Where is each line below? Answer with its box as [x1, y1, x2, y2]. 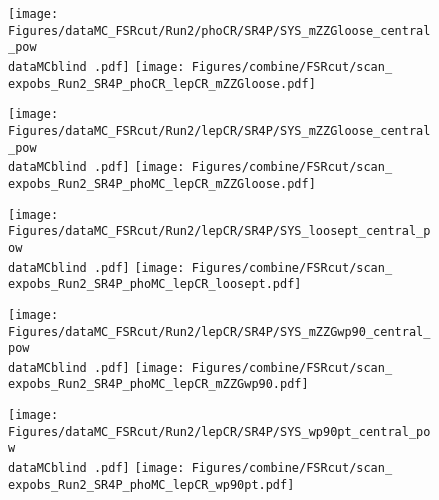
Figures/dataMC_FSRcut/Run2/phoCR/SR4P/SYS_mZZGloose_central [8, 23, 431, 38]
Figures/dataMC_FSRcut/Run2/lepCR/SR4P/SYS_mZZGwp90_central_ [8, 324, 431, 339]
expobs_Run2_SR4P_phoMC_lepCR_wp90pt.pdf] [8, 477, 295, 492]
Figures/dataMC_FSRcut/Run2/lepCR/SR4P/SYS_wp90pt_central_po [8, 424, 431, 439]
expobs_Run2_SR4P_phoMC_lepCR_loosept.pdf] [8, 277, 302, 292]
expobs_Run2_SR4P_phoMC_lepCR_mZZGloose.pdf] [8, 176, 316, 191]
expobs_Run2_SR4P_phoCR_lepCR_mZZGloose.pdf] [8, 76, 316, 91]
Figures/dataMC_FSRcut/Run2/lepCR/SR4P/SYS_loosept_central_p [8, 224, 431, 239]
